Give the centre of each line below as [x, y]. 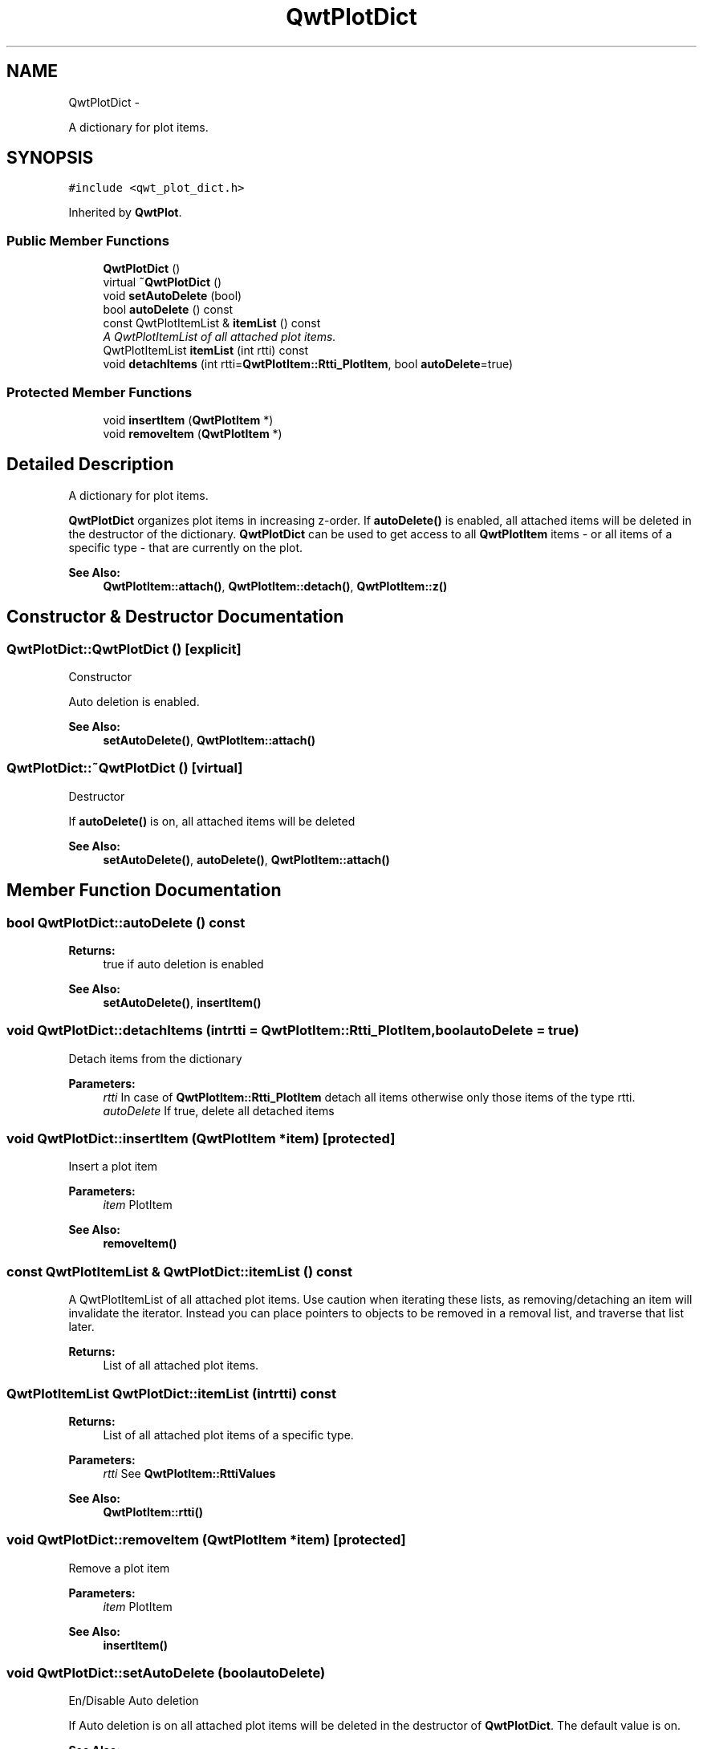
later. [81, 1327]
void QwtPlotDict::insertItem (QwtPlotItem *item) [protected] [201, 1139]
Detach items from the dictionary [155, 1058]
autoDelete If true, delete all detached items [219, 1110]
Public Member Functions [88, 240]
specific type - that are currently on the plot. [186, 547]
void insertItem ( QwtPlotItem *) [188, 420]
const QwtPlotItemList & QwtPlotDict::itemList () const [179, 1271]
